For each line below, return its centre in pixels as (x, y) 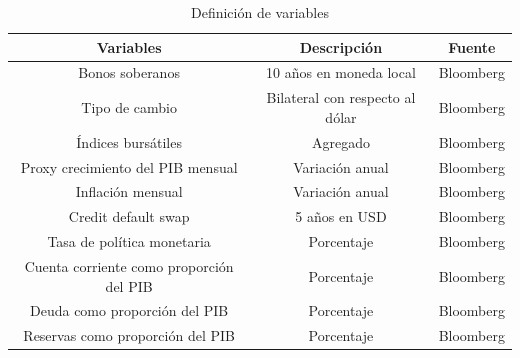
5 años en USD (341, 216)
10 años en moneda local (341, 72)
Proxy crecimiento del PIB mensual (129, 166)
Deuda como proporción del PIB (129, 310)
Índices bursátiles (129, 141)
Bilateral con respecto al (341, 97)
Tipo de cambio (129, 107)
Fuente (472, 46)
